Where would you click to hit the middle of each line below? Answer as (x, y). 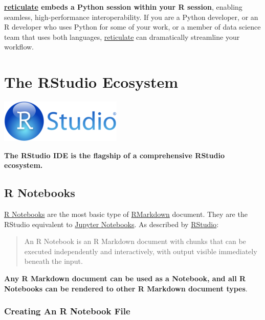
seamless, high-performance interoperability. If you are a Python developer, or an (131, 17)
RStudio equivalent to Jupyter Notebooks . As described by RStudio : (112, 224)
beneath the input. (53, 261)
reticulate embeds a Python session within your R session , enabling (123, 7)
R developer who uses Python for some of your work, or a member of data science (132, 27)
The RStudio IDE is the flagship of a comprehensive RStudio (115, 155)
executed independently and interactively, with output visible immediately (141, 251)
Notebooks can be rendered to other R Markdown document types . (126, 288)
